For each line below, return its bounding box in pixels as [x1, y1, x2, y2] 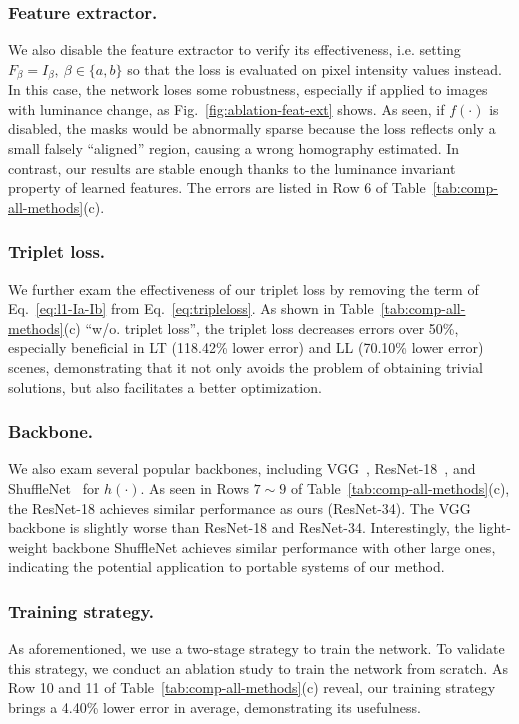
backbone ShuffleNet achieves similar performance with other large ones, [52, 536, 496, 557]
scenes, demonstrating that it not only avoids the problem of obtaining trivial [8, 357, 483, 378]
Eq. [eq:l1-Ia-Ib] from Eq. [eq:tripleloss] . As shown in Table [8, 298, 374, 319]
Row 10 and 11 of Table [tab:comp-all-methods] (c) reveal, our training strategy [8, 677, 496, 698]
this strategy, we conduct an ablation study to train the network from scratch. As [8, 657, 508, 678]
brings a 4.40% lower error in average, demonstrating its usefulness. [8, 696, 421, 717]
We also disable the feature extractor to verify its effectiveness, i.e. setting [8, 39, 461, 60]
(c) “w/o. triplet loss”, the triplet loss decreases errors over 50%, [63, 317, 459, 338]
